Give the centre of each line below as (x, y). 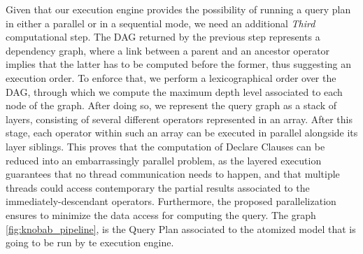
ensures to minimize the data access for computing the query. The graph (161, 214)
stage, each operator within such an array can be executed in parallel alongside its (182, 133)
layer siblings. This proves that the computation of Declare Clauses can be (165, 146)
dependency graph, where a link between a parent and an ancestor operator (168, 50)
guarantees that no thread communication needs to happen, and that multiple (173, 174)
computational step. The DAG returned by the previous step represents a (163, 37)
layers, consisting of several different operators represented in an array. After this (179, 119)
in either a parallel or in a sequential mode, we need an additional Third (161, 23)
